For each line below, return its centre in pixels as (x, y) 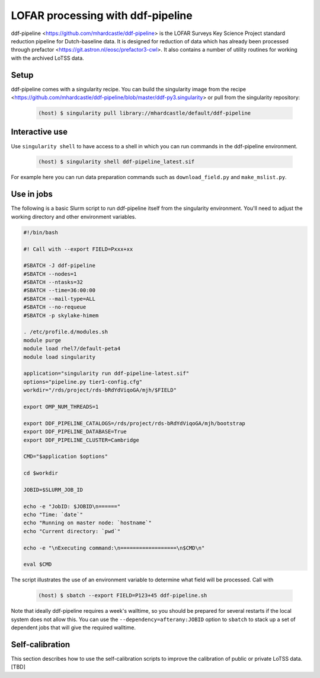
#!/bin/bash (41, 232)
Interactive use (39, 132)
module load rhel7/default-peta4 (72, 349)
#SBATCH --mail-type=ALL (60, 299)
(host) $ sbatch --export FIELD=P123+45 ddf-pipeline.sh (123, 596)
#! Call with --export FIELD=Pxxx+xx (78, 249)
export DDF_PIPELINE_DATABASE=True (75, 432)
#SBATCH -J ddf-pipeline (60, 266)
